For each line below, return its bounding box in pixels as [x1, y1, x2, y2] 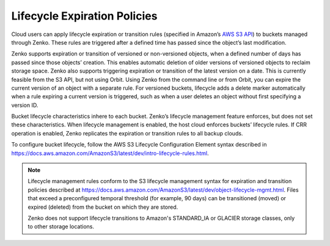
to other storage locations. [28, 223, 95, 230]
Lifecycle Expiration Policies [11, 9, 158, 23]
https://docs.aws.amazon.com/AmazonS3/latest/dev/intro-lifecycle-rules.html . [11, 150, 209, 157]
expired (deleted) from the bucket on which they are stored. [28, 203, 178, 211]
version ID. [11, 101, 38, 109]
